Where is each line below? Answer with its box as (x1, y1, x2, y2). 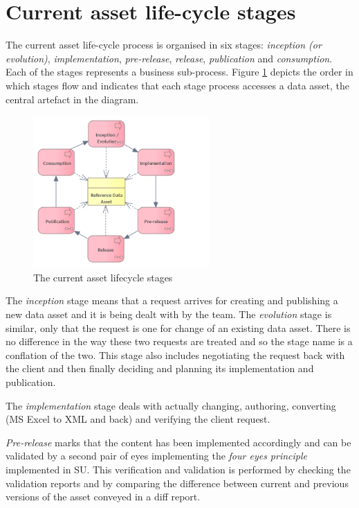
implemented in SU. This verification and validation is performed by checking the (6, 462, 351, 476)
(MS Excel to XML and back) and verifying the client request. (6, 412, 270, 426)
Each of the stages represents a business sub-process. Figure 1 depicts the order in (6, 64, 353, 79)
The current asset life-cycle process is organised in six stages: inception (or (6, 37, 322, 52)
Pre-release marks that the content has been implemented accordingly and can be (6, 435, 351, 449)
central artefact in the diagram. (6, 91, 139, 106)
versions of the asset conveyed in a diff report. (6, 489, 201, 504)
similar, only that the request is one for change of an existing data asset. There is (6, 320, 351, 335)
